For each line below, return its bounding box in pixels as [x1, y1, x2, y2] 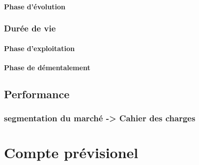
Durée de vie [4, 22, 56, 34]
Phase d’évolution [4, 1, 65, 11]
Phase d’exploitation [4, 43, 75, 53]
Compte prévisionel [4, 142, 139, 163]
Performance [4, 86, 70, 101]
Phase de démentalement [4, 62, 90, 72]
